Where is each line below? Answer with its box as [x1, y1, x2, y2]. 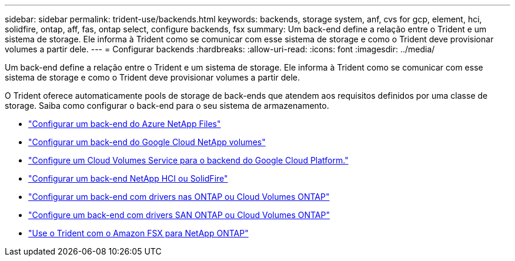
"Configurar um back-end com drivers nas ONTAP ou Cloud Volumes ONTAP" [28, 192, 330, 202]
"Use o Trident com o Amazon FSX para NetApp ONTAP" [28, 228, 249, 238]
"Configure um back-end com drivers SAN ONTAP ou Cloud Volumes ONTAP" [28, 210, 330, 220]
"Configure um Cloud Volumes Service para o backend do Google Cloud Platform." [28, 155, 349, 165]
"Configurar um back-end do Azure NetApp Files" [28, 119, 221, 129]
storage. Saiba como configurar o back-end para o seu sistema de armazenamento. [5, 101, 329, 111]
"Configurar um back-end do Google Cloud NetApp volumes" [28, 137, 266, 147]
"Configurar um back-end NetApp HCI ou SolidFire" [28, 173, 228, 183]
